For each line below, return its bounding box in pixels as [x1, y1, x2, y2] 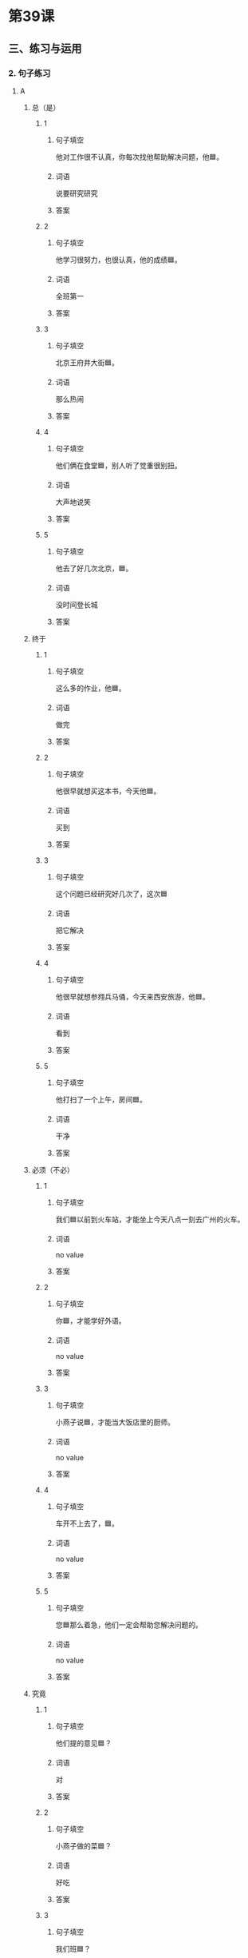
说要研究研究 [55, 189, 98, 198]
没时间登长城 [55, 600, 98, 610]
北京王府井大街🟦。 [55, 357, 120, 367]
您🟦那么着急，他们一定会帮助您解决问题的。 [55, 1619, 203, 1630]
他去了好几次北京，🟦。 [55, 563, 133, 573]
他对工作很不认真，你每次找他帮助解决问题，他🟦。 [55, 152, 224, 161]
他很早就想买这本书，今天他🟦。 [55, 786, 161, 796]
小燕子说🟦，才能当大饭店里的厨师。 [55, 1417, 175, 1427]
